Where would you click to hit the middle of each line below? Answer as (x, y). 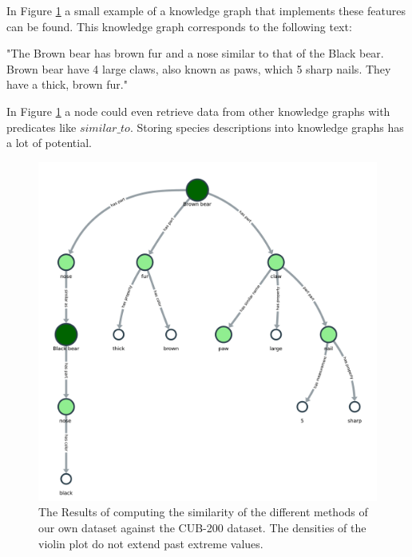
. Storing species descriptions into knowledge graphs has (267, 127)
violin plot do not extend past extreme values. (151, 543)
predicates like (42, 127)
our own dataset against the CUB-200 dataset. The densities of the (202, 527)
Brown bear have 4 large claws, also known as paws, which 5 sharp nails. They (199, 68)
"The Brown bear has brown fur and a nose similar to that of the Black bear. (195, 53)
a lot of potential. (49, 143)
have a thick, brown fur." (67, 84)
